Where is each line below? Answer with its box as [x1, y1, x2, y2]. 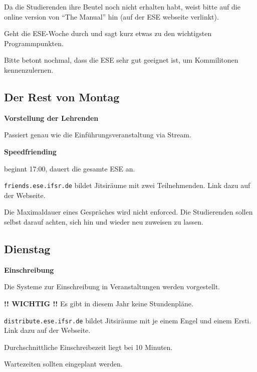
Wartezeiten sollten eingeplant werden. [4, 358, 123, 369]
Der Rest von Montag [4, 89, 120, 104]
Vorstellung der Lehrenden [4, 112, 99, 123]
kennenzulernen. [4, 64, 54, 75]
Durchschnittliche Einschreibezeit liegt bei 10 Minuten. [4, 341, 173, 352]
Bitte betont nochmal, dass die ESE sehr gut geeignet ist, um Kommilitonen [4, 55, 238, 65]
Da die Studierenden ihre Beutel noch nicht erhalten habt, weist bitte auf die [4, 2, 240, 12]
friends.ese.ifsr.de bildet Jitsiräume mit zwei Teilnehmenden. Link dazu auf [4, 180, 250, 191]
